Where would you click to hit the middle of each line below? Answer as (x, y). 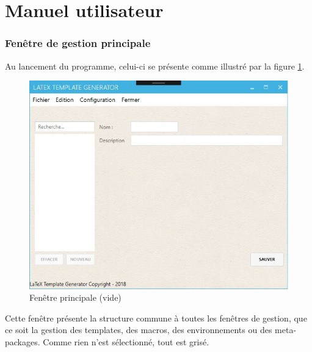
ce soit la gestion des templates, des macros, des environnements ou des (139, 330)
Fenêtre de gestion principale (78, 43)
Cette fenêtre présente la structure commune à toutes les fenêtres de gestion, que (156, 318)
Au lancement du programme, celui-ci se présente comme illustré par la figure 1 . (155, 66)
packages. (23, 341)
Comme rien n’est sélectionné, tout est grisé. (126, 341)
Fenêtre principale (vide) (75, 297)
